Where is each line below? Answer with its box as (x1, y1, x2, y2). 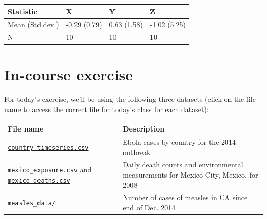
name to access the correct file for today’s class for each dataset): (4, 104, 209, 114)
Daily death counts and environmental (123, 159, 243, 170)
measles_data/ (8, 200, 56, 207)
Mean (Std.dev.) (8, 19, 59, 30)
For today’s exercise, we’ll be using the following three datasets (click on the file (4, 94, 256, 104)
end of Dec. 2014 (123, 202, 176, 212)
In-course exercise (4, 64, 133, 85)
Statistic (8, 6, 37, 16)
